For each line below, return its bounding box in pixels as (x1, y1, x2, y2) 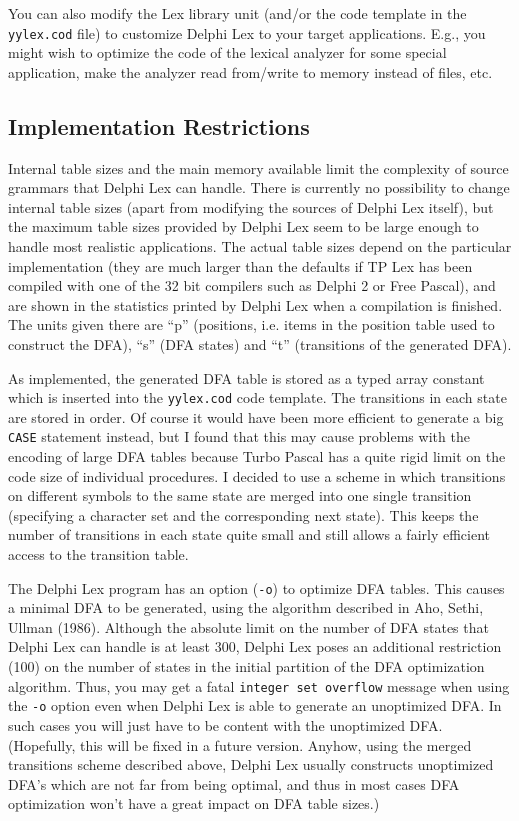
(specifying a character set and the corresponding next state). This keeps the (8, 504, 479, 525)
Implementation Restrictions (8, 110, 310, 141)
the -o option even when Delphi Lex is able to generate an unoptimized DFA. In (8, 695, 502, 716)
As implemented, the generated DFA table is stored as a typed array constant (8, 367, 485, 388)
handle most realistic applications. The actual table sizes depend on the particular (8, 236, 512, 257)
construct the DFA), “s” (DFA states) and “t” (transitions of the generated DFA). (8, 333, 512, 354)
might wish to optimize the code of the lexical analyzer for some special (8, 42, 447, 63)
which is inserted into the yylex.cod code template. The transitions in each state (8, 387, 507, 408)
